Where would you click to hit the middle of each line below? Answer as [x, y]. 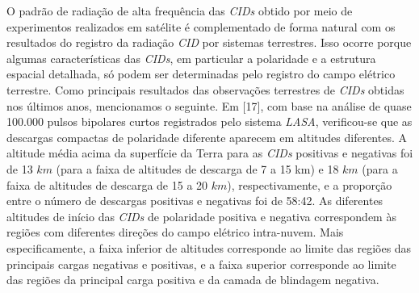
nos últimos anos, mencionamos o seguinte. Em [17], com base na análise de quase [209, 105]
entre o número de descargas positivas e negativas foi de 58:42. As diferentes [195, 201]
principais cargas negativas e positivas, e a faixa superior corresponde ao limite [201, 264]
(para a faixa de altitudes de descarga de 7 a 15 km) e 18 [197, 168]
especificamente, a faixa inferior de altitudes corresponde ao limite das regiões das [209, 247]
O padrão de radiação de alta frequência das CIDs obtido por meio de [180, 10]
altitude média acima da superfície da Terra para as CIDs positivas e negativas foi [210, 153]
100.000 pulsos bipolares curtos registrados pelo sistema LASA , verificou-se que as [209, 121]
